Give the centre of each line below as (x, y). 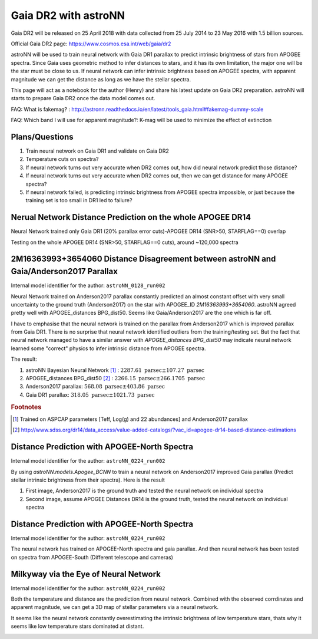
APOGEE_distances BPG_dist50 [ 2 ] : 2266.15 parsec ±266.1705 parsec (115, 378)
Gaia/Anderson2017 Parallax (64, 271)
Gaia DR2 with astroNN (68, 15)
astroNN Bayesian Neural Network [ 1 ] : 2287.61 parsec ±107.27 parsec (115, 370)
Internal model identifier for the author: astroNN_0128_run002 (88, 285)
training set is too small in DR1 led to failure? (79, 200)
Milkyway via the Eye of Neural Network (86, 574)
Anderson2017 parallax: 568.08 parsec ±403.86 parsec (95, 387)
